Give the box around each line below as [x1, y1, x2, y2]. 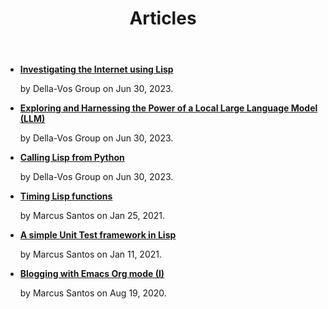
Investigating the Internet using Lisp [19, 63, 174, 76]
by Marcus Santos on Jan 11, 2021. [19, 248, 162, 261]
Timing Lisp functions [19, 190, 113, 202]
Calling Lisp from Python [19, 152, 125, 164]
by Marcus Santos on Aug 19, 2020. [19, 287, 167, 299]
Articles [129, 7, 197, 30]
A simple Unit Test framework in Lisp [19, 229, 177, 241]
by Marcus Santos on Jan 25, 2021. [19, 210, 166, 222]
